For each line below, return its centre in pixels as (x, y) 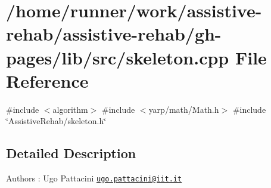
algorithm (70, 109)
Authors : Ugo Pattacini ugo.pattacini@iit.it (94, 178)
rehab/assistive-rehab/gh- (114, 34)
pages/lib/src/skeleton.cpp (118, 57)
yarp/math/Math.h (184, 109)
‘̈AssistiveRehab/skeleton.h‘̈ (56, 121)
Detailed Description (71, 153)
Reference (47, 80)
